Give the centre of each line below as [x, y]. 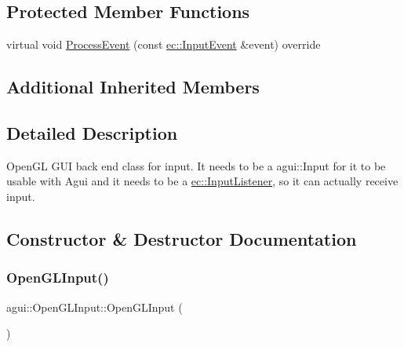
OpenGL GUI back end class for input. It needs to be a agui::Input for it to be [196, 165]
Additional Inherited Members [133, 87]
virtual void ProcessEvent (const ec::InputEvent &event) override [164, 44]
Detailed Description [92, 132]
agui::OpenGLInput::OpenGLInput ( [95, 307]
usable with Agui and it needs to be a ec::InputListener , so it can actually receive [202, 181]
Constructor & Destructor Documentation [182, 238]
